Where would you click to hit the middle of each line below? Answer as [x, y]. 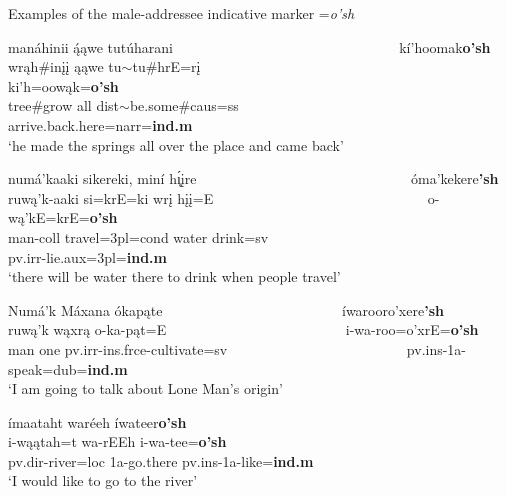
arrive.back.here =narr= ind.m [100, 124]
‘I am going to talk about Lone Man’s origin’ [145, 388]
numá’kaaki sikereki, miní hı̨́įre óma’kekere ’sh [253, 178]
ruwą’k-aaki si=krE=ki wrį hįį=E [111, 197]
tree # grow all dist [64, 105]
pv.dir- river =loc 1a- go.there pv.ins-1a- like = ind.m [161, 460]
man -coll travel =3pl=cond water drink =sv [138, 236]
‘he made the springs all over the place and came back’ [176, 144]
